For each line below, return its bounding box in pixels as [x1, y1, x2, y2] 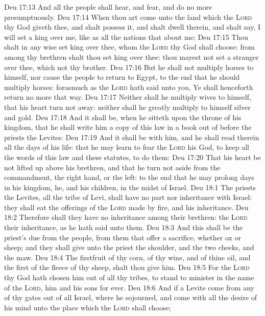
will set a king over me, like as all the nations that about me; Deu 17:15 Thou [4, 31, 248, 42]
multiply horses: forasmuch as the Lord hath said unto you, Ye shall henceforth [4, 81, 253, 92]
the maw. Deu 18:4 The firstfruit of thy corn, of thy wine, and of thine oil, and [4, 252, 251, 262]
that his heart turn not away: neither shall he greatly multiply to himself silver [4, 101, 251, 112]
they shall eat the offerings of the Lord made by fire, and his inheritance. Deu [4, 201, 249, 212]
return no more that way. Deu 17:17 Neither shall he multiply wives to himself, [4, 92, 251, 102]
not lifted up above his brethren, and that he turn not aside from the [4, 162, 221, 172]
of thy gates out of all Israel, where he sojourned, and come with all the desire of [4, 292, 257, 303]
